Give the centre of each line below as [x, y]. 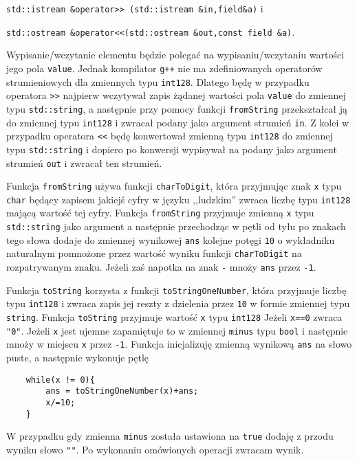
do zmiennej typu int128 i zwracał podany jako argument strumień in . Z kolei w [178, 122]
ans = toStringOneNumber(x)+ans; [122, 391]
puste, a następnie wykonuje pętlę [78, 358]
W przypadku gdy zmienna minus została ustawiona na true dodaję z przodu [170, 436]
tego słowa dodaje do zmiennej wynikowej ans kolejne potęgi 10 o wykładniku [171, 239]
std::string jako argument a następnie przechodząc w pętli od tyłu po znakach [176, 226]
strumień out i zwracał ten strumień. [84, 162]
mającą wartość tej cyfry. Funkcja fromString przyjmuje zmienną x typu [160, 213]
